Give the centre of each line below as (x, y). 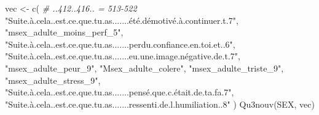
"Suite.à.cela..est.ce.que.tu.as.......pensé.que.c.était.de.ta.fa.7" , (120, 92)
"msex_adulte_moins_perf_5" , (64, 32)
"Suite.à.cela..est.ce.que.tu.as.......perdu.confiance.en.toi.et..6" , (120, 44)
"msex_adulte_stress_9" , (53, 80)
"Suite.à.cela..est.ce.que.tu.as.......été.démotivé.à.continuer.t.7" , (122, 20)
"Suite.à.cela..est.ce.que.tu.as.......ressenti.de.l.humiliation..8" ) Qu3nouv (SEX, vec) (160, 104)
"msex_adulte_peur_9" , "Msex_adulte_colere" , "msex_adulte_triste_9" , (144, 68)
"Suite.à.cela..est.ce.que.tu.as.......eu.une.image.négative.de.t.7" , (123, 56)
